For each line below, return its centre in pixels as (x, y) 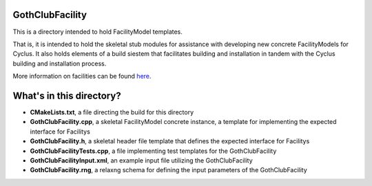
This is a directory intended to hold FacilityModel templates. (97, 32)
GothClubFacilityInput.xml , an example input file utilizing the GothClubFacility (141, 160)
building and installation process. (60, 63)
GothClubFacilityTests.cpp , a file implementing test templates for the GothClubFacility (153, 151)
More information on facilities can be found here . (82, 76)
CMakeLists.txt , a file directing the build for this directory (112, 112)
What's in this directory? (67, 95)
